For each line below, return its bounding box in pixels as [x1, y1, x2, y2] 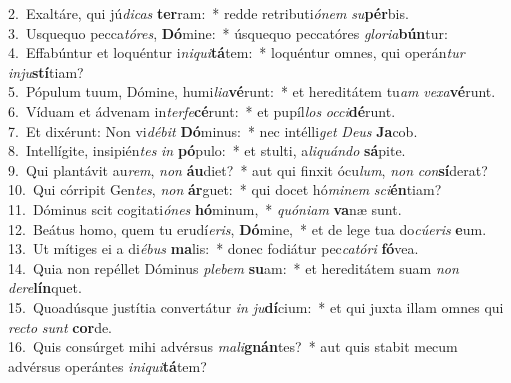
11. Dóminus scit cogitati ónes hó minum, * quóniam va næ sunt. [8, 198, 402, 219]
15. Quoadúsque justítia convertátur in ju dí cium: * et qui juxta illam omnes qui [8, 296, 504, 317]
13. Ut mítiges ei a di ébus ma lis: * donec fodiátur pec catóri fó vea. [8, 238, 419, 259]
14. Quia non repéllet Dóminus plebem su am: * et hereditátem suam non [8, 257, 459, 278]
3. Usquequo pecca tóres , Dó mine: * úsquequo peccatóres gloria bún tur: [8, 22, 448, 43]
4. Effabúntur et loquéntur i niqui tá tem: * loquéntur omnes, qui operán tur [8, 42, 465, 63]
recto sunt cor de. [8, 316, 113, 337]
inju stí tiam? [8, 61, 84, 82]
